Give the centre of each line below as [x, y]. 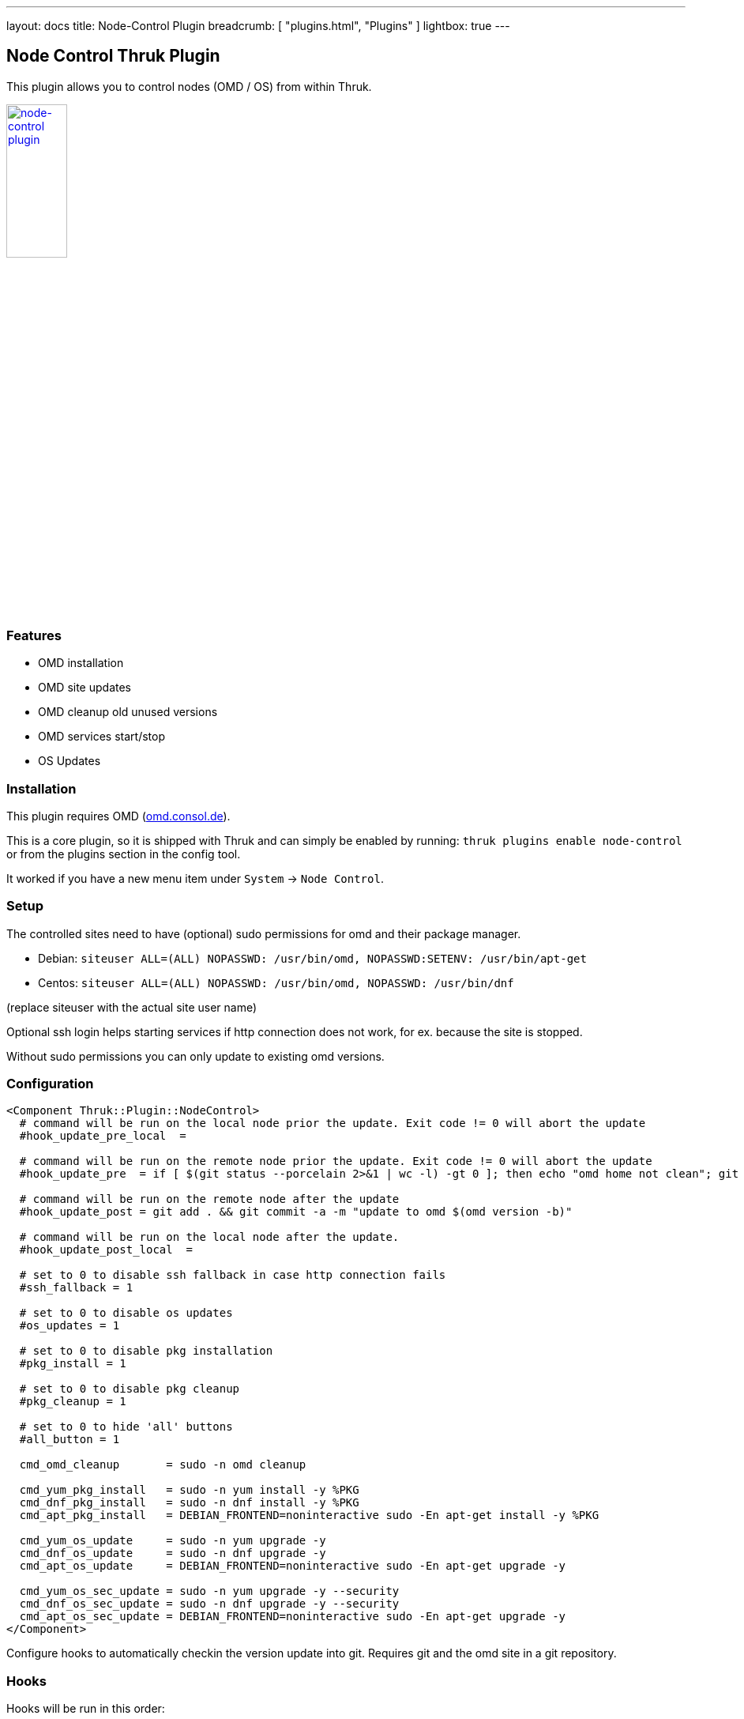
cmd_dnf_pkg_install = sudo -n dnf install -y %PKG [189, 1503]
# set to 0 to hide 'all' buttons [126, 1427]
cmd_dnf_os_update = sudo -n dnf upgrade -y [173, 1553]
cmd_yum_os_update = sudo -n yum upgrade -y [173, 1541]
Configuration [50, 1084]
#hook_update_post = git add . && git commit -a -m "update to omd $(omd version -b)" [296, 1212]
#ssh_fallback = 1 [76, 1288]
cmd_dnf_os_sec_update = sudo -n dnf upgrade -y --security [209, 1604]
